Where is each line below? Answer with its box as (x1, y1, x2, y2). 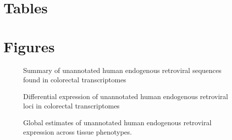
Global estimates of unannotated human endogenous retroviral (23, 117, 212, 127)
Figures (3, 36, 55, 56)
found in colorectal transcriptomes (23, 74, 127, 85)
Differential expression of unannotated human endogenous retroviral (23, 91, 228, 101)
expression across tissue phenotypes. (23, 127, 132, 137)
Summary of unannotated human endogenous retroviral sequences (23, 65, 222, 75)
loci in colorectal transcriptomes (23, 101, 120, 111)
